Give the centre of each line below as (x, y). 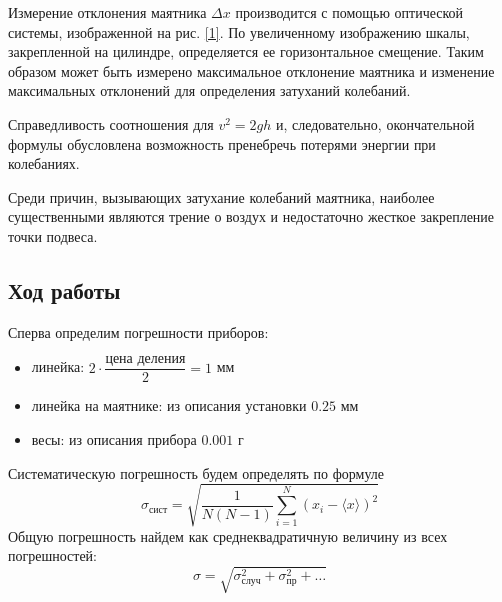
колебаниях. (44, 163)
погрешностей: (52, 555)
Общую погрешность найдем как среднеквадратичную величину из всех (228, 535)
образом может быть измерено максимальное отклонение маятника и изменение (251, 70)
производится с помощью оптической (349, 12)
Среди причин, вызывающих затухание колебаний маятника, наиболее (221, 196)
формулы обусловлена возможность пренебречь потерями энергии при (222, 143)
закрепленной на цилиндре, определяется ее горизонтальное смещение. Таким (246, 51)
